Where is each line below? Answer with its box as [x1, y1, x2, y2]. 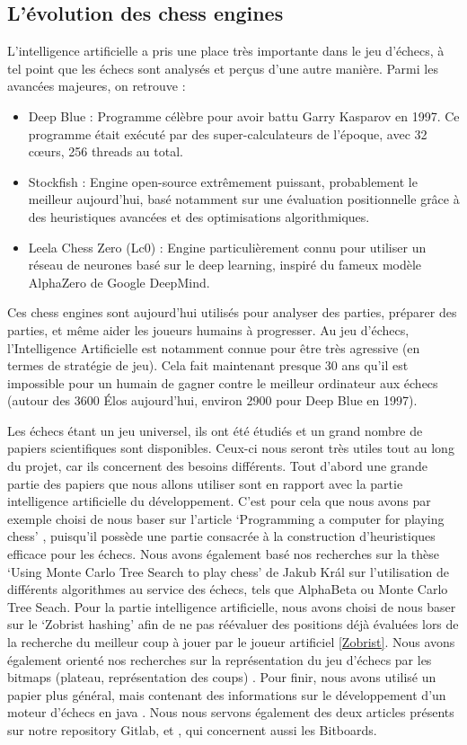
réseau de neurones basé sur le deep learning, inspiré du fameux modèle [28, 255, 422, 274]
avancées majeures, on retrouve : [7, 76, 186, 95]
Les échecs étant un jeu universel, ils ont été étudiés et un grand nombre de [7, 421, 423, 439]
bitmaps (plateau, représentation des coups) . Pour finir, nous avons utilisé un [7, 668, 436, 687]
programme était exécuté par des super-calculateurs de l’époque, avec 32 [28, 124, 427, 143]
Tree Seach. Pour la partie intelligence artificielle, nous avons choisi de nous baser [7, 597, 456, 616]
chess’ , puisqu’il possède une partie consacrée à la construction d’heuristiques [7, 527, 436, 545]
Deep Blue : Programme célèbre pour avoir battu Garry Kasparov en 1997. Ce [28, 106, 460, 125]
